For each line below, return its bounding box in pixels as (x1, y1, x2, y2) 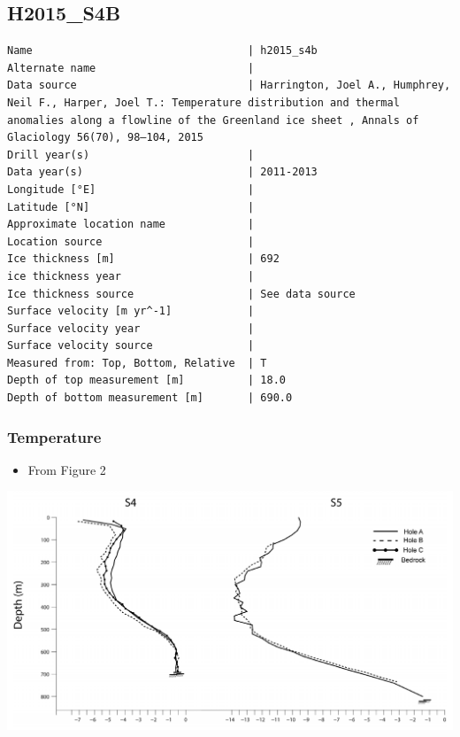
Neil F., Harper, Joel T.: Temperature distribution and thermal (7, 96, 400, 109)
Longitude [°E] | (7, 182, 255, 196)
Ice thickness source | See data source (7, 287, 356, 300)
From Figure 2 (27, 460, 106, 478)
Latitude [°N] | (7, 200, 255, 213)
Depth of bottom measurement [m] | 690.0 (7, 392, 293, 405)
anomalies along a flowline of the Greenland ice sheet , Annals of (7, 113, 419, 127)
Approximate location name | (7, 218, 255, 231)
